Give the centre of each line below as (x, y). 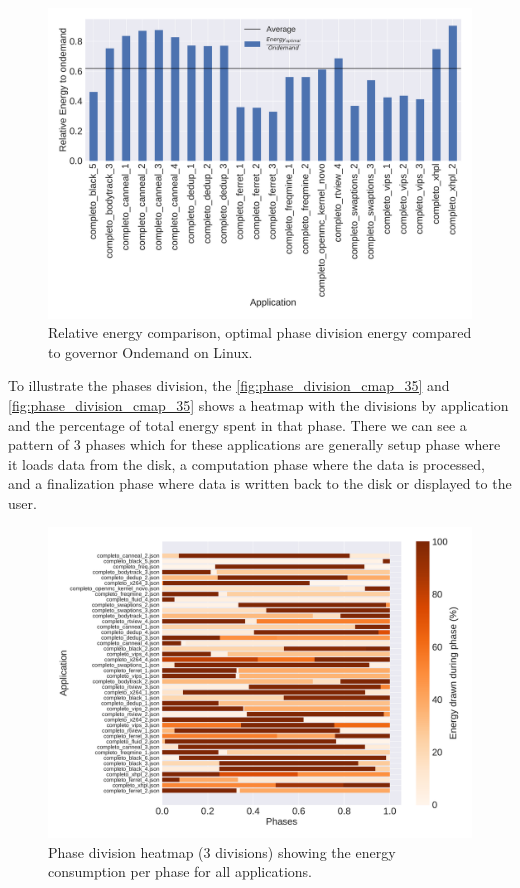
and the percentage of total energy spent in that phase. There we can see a (237, 424)
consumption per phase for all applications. (180, 871)
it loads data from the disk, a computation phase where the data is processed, (246, 463)
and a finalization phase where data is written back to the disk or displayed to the (260, 483)
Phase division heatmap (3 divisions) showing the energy (222, 851)
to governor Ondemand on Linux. (150, 351)
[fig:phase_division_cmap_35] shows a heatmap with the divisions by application (258, 404)
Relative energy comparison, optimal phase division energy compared (260, 332)
